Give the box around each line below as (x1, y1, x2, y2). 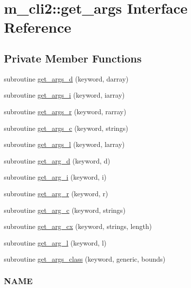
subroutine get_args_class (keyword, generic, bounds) (4, 254, 166, 264)
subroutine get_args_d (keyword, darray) (4, 73, 129, 83)
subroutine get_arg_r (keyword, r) (4, 188, 108, 198)
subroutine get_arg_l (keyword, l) (4, 237, 107, 247)
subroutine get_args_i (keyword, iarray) (4, 90, 125, 100)
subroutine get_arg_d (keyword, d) (4, 155, 110, 165)
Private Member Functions (4, 50, 142, 65)
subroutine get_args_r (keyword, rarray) (4, 106, 126, 116)
